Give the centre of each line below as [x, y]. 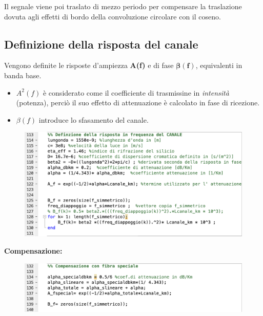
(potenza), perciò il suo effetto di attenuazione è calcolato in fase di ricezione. [138, 103]
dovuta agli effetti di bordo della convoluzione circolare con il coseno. [113, 16]
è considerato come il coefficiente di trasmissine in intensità [136, 92]
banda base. [23, 75]
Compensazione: [33, 251]
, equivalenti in [219, 65]
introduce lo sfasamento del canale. [94, 119]
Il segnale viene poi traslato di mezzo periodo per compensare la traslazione [123, 6]
